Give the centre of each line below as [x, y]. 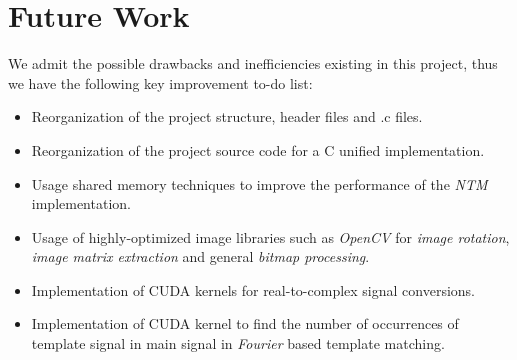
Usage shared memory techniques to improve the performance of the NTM [259, 183]
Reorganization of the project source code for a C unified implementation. [258, 149]
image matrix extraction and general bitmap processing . [200, 256]
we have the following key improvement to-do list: [160, 82]
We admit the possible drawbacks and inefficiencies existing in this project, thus [253, 63]
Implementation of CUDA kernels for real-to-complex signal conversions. [253, 289]
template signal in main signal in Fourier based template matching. [238, 343]
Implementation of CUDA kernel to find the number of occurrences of [245, 323]
